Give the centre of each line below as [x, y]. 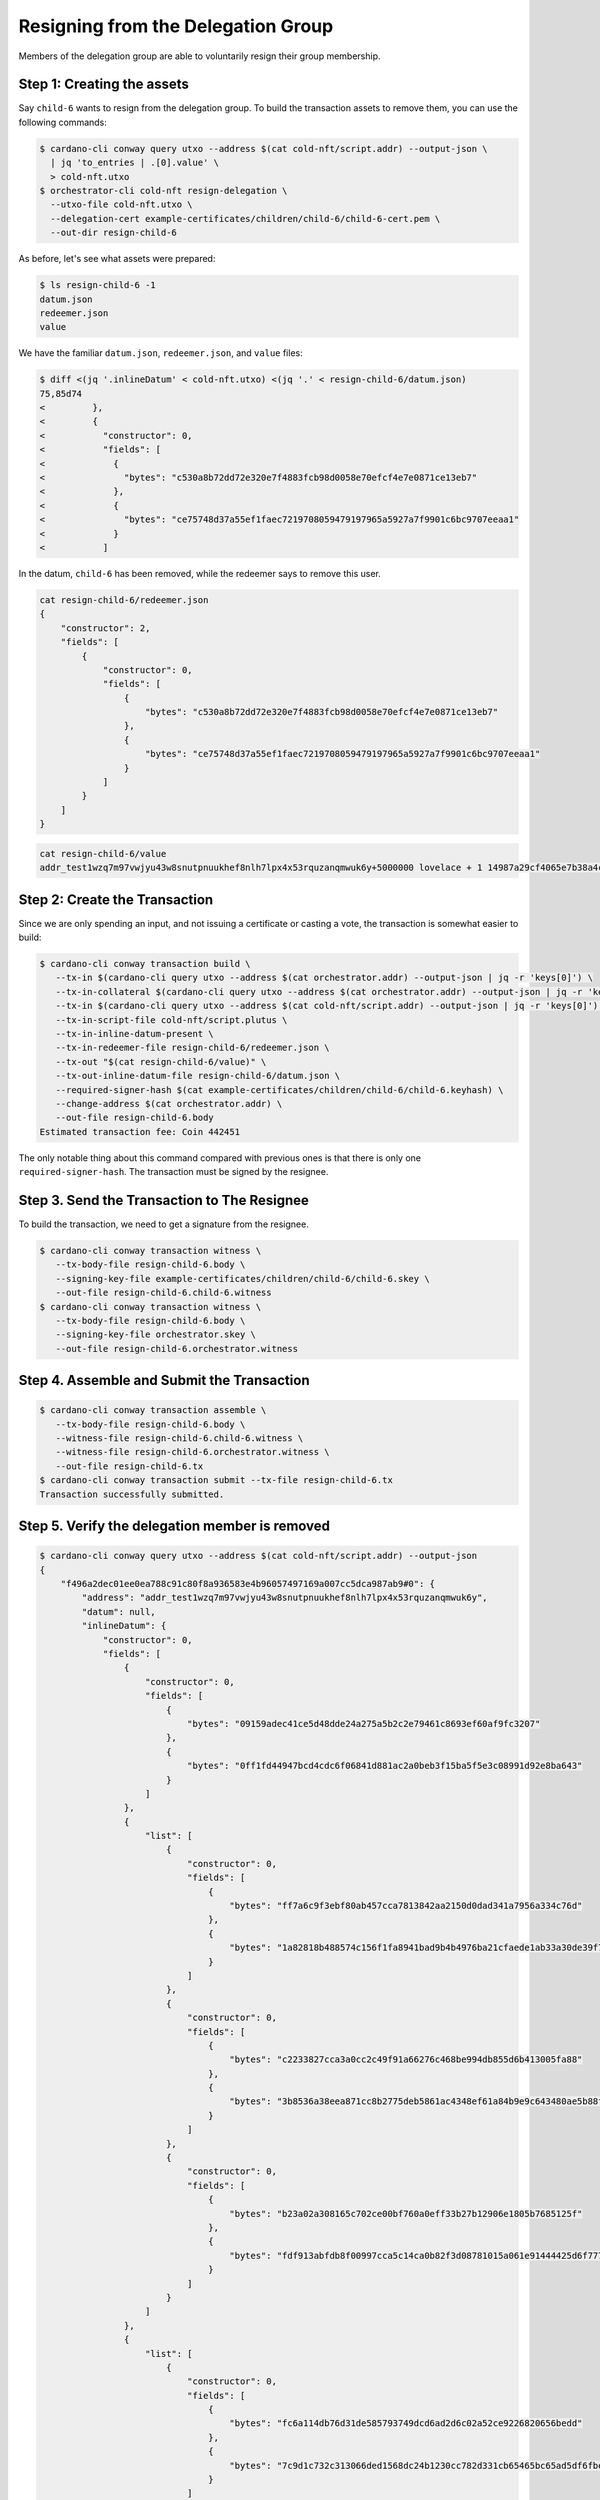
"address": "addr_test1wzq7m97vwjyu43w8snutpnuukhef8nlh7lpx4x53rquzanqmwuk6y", [285, 1598]
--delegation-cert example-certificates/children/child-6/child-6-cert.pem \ [245, 218]
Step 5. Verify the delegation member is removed [174, 1526]
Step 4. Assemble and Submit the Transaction [164, 1380]
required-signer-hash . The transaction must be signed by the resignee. [173, 1172]
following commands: [62, 122]
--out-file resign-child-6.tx [129, 1466]
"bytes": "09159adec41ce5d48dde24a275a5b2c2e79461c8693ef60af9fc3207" [363, 1723]
